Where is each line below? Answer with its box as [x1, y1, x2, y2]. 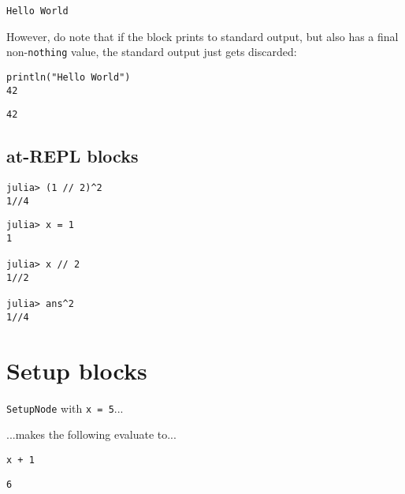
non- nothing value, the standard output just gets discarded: [6, 43, 297, 60]
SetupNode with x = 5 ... [6, 399, 124, 416]
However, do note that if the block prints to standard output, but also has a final [6, 28, 399, 44]
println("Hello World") [6, 71, 131, 83]
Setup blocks [6, 354, 147, 386]
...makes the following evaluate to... [6, 426, 176, 443]
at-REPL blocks [6, 144, 139, 168]
